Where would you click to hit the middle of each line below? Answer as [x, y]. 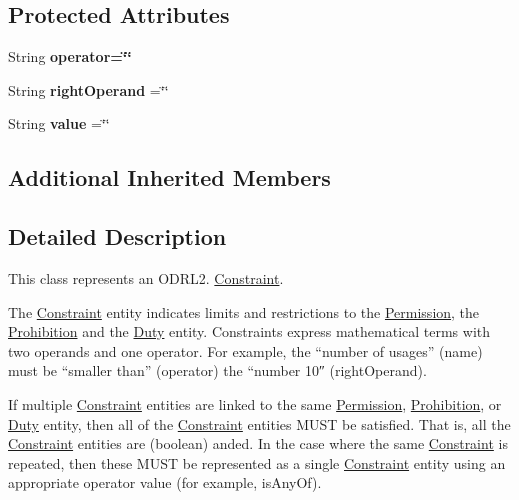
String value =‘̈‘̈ [59, 123]
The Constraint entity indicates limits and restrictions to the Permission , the [244, 311]
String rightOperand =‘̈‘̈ [88, 89]
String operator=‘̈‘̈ [70, 56]
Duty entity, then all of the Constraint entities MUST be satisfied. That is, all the [259, 423]
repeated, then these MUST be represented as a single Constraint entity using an [257, 462]
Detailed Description [117, 236]
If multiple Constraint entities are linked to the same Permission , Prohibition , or [255, 403]
